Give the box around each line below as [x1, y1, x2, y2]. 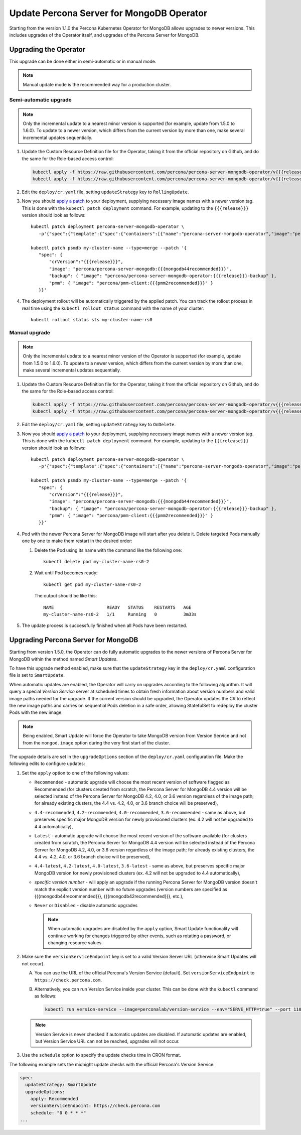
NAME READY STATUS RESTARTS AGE [43, 604, 192, 610]
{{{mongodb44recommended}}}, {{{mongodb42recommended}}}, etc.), [34, 894, 184, 900]
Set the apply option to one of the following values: [22, 770, 129, 776]
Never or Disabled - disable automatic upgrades [34, 903, 138, 909]
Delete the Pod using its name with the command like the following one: [34, 547, 183, 553]
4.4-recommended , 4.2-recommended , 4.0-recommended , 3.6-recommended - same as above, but [34, 809, 246, 815]
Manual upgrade [9, 329, 50, 336]
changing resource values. [48, 939, 103, 946]
